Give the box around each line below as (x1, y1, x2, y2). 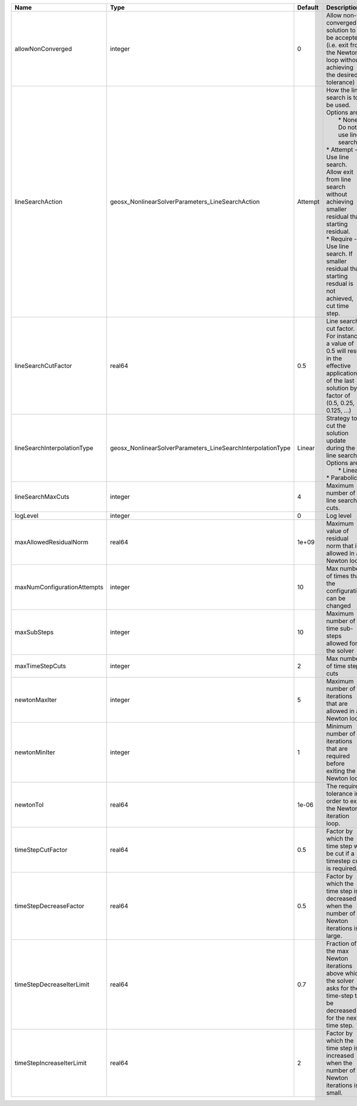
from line (326, 176, 351, 183)
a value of (326, 339, 354, 348)
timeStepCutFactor (14, 846, 68, 854)
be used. (326, 101, 351, 109)
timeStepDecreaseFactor (14, 902, 84, 910)
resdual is (326, 280, 353, 288)
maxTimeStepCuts (14, 662, 67, 670)
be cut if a (326, 849, 355, 857)
